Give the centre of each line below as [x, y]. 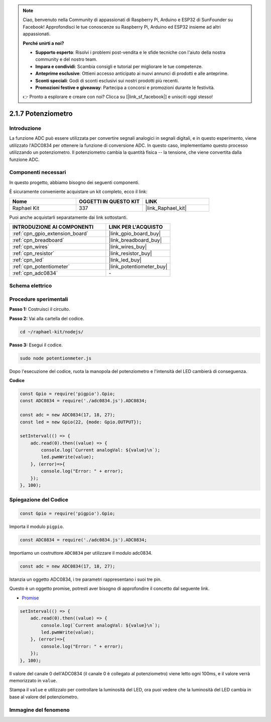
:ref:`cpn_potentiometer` [41, 266]
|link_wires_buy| [128, 246]
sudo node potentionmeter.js [56, 358]
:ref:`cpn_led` [28, 260]
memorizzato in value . [33, 680]
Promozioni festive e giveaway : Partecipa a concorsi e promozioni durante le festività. [125, 87]
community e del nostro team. [66, 59]
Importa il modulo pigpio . [37, 527]
